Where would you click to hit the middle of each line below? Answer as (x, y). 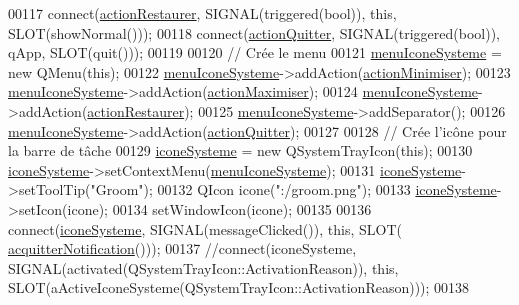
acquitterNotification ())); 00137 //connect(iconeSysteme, (182, 248)
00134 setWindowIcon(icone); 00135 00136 (242, 208)
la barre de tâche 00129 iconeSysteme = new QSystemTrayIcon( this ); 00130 (240, 150)
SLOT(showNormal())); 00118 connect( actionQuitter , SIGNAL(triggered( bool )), (254, 32)
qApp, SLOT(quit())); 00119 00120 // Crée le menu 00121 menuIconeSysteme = (255, 52)
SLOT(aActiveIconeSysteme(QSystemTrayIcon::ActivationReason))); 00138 (239, 287)
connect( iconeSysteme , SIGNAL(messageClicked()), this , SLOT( (205, 228)
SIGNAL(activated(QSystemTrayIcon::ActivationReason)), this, (203, 267)
